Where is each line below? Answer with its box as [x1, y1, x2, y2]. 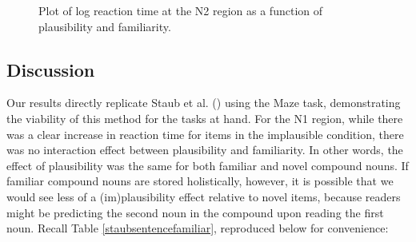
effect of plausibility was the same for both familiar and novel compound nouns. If [6, 157, 409, 173]
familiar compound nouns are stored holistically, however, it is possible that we [6, 173, 394, 189]
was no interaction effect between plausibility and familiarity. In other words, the [6, 141, 403, 158]
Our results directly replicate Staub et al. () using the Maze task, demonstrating [6, 94, 401, 111]
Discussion [6, 57, 95, 81]
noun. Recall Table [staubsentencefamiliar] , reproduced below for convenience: [6, 220, 389, 236]
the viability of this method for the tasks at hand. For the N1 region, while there [6, 109, 403, 126]
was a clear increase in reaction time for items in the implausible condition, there [6, 125, 404, 142]
